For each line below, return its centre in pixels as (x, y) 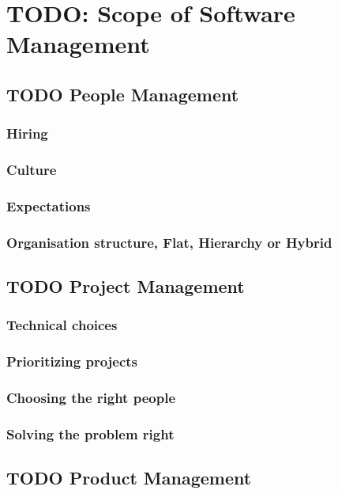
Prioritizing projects (72, 361)
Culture (32, 170)
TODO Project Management (126, 286)
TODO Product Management (129, 478)
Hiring (27, 133)
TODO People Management (123, 94)
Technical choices (62, 325)
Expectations (49, 205)
